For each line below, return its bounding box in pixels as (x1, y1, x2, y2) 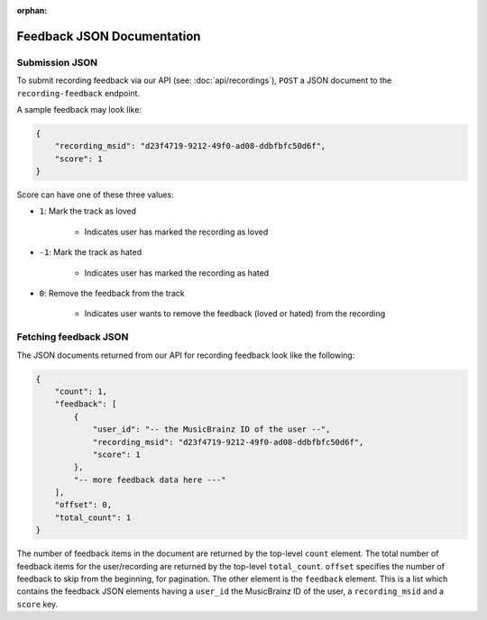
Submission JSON (16, 56, 98, 68)
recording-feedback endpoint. (16, 87, 140, 98)
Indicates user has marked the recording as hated (84, 267, 270, 278)
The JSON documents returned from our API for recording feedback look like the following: (16, 350, 355, 360)
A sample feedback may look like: (16, 104, 142, 114)
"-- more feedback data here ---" (73, 474, 226, 485)
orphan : (16, 5, 48, 15)
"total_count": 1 (54, 512, 132, 523)
